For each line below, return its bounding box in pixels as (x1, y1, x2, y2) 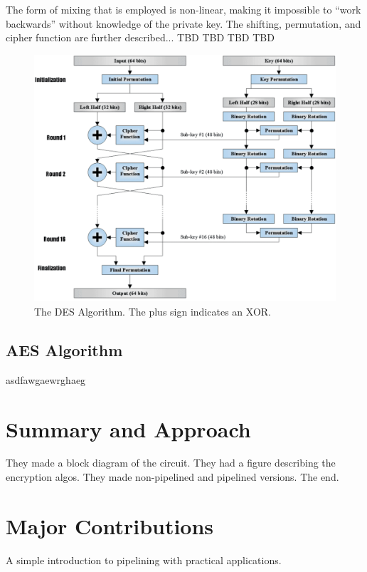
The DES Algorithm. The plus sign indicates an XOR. (34, 303, 271, 318)
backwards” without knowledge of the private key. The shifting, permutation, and (6, 16, 361, 31)
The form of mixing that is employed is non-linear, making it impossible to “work (6, 2, 361, 16)
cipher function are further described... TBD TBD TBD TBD (6, 30, 275, 45)
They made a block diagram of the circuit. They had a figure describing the (6, 455, 336, 470)
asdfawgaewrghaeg (6, 372, 86, 387)
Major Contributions (6, 511, 214, 540)
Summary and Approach (6, 414, 251, 443)
